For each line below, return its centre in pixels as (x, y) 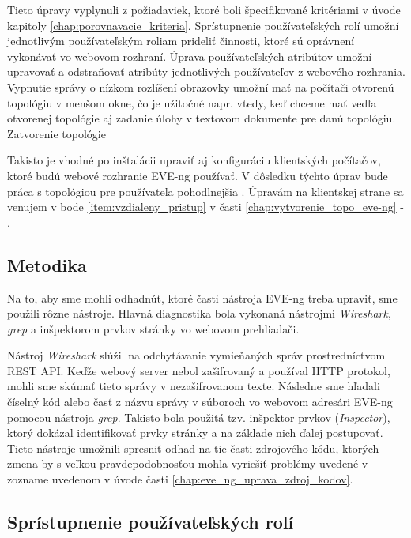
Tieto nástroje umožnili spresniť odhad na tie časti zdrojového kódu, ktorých (193, 448)
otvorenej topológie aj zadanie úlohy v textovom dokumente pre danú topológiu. (202, 118)
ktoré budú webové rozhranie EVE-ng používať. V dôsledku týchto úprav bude (198, 175)
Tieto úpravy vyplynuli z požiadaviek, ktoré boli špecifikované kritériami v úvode (204, 9)
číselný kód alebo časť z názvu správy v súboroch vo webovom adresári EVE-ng (200, 402)
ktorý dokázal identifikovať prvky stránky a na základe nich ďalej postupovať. (195, 433)
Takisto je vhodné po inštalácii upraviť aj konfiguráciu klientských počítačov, (194, 160)
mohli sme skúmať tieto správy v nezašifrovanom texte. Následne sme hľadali (194, 386)
